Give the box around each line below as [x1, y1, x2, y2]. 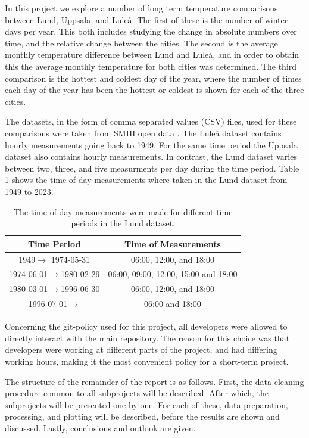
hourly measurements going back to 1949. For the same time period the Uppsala [5, 138, 298, 151]
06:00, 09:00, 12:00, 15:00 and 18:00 [108, 268, 238, 280]
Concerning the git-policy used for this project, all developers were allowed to [5, 320, 288, 333]
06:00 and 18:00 [144, 297, 201, 310]
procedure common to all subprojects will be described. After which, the [5, 387, 269, 399]
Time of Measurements [124, 237, 221, 250]
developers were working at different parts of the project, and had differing [5, 343, 277, 356]
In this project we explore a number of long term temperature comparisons [5, 2, 278, 14]
